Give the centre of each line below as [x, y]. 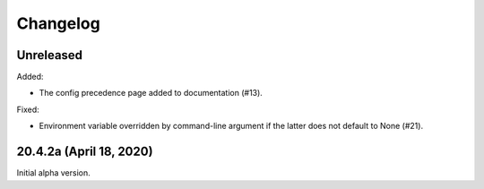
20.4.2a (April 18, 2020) [85, 152]
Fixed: [28, 109]
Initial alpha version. [53, 173]
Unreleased [50, 55]
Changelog [58, 23]
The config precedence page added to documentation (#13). [151, 93]
